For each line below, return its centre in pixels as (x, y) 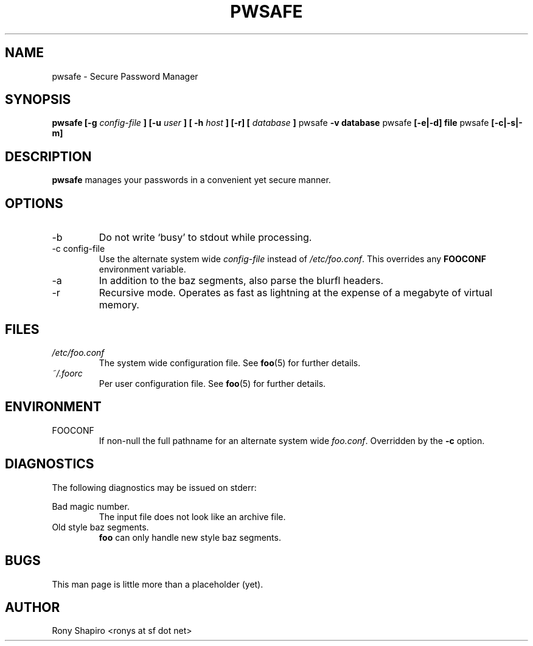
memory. (119, 305)
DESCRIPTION (48, 156)
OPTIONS (34, 203)
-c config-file (78, 249)
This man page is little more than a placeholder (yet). (158, 584)
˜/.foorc (67, 373)
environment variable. (142, 269)
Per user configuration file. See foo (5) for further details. (212, 383)
